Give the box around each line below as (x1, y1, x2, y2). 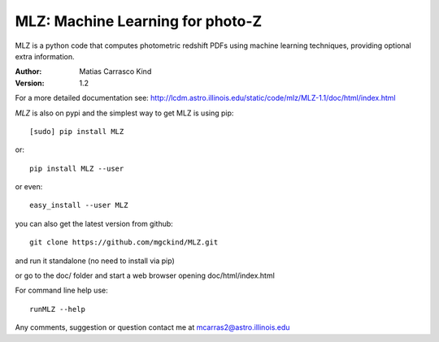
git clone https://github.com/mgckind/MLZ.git (29, 238, 219, 247)
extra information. (15, 51, 75, 61)
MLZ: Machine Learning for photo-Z (15, 12, 263, 30)
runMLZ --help (29, 305, 85, 314)
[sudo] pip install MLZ (29, 127, 124, 136)
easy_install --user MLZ (29, 201, 128, 210)
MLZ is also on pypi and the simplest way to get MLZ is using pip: (15, 108, 234, 118)
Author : (15, 67, 42, 76)
